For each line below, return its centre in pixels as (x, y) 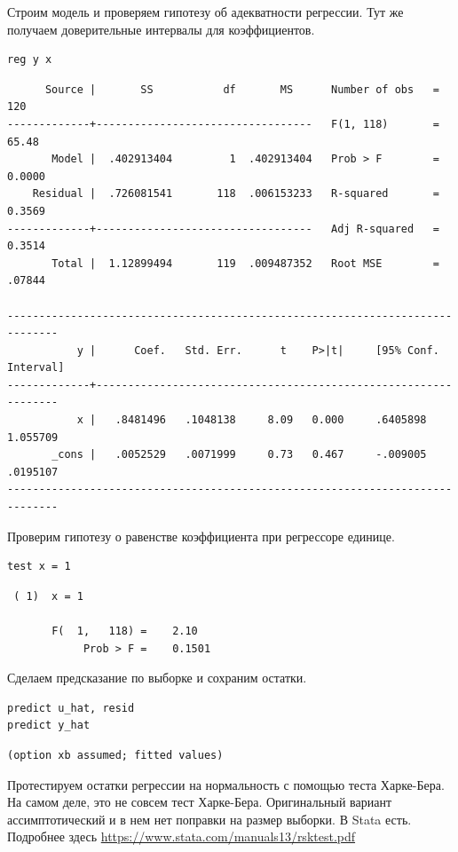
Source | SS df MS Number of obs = (242, 89)
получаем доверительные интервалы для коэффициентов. (161, 29)
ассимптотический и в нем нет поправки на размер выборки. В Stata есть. (209, 819)
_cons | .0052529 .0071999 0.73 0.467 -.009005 (239, 455)
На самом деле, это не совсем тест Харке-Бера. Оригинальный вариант (200, 802)
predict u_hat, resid (71, 708)
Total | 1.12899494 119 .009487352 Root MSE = (245, 263)
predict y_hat (49, 726)
